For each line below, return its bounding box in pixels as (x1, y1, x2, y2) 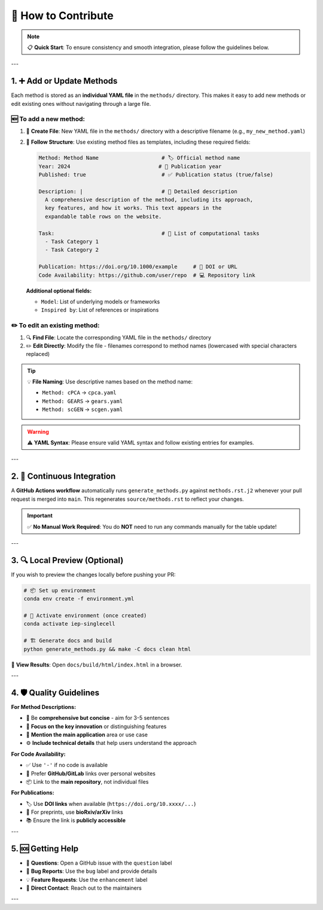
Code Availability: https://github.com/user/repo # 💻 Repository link (38, 272, 255, 278)
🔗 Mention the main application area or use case (26, 731, 148, 738)
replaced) (26, 351, 50, 358)
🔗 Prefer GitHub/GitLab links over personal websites (26, 769, 156, 777)
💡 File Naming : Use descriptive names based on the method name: (27, 378, 193, 385)
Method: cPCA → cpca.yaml (42, 389, 117, 396)
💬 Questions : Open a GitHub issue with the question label (26, 859, 172, 866)
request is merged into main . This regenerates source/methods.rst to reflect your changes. (11, 495, 245, 503)
